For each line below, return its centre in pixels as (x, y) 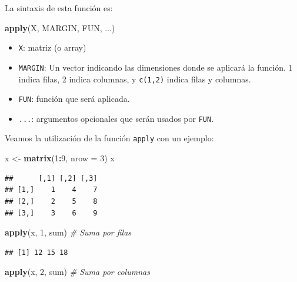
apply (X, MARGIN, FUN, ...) (60, 27)
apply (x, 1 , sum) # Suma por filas (68, 232)
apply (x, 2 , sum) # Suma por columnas (77, 272)
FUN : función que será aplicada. (74, 99)
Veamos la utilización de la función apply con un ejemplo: (109, 138)
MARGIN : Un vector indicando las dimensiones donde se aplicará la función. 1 (156, 67)
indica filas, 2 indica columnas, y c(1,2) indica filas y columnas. (135, 79)
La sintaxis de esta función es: (59, 8)
